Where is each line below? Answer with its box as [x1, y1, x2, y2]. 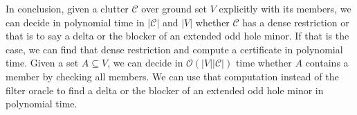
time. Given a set [6, 55, 79, 70]
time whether [235, 55, 292, 70]
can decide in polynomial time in [6, 15, 145, 29]
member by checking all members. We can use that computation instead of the [6, 69, 339, 83]
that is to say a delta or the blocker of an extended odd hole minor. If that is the [6, 28, 349, 43]
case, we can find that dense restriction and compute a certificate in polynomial [6, 42, 343, 56]
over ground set [141, 1, 207, 15]
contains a [305, 55, 349, 70]
